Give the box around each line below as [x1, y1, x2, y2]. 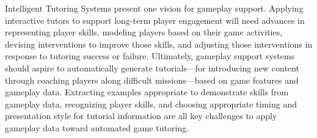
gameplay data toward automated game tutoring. [5, 121, 189, 134]
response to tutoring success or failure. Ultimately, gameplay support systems [5, 49, 295, 62]
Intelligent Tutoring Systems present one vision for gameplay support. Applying [5, 2, 304, 14]
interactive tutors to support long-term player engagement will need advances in [5, 13, 305, 26]
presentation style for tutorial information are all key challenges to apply [5, 109, 277, 122]
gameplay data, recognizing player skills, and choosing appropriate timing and [5, 97, 297, 110]
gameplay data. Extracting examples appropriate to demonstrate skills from [5, 85, 289, 98]
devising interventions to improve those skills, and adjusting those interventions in [5, 37, 313, 50]
